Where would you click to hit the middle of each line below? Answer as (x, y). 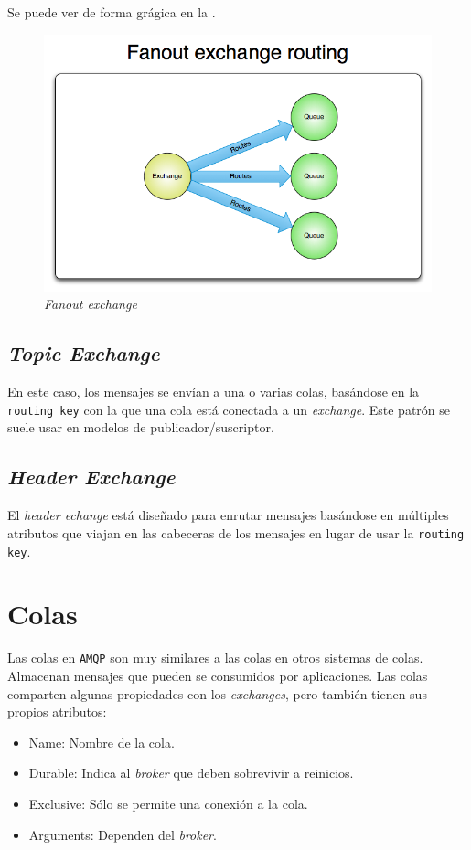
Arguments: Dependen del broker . (123, 834)
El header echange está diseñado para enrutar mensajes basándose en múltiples (228, 515)
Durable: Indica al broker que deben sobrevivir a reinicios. (191, 773)
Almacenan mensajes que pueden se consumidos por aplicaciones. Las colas (218, 675)
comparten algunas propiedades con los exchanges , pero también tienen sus (217, 693)
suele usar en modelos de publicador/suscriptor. (141, 427)
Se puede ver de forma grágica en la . (112, 12)
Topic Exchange (84, 353)
